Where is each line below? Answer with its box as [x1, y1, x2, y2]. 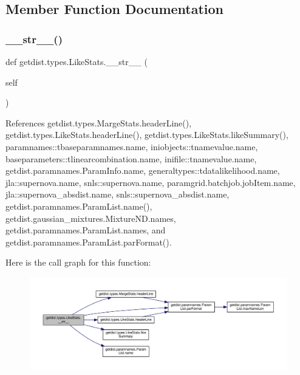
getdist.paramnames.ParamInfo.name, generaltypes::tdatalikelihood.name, [5, 164, 280, 177]
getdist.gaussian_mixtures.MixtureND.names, [5, 212, 176, 224]
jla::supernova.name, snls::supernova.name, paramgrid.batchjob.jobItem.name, [5, 176, 296, 188]
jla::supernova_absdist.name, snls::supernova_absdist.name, [5, 188, 230, 201]
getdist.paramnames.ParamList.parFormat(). [5, 235, 172, 248]
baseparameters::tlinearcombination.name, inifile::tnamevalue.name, [5, 152, 257, 165]
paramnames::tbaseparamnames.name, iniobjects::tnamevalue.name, [5, 140, 258, 153]
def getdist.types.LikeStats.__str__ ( [5, 55, 148, 67]
